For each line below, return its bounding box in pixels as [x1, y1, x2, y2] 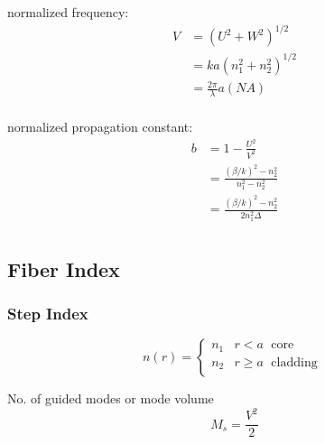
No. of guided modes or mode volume [7, 389, 214, 408]
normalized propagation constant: [7, 117, 193, 136]
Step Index [7, 301, 88, 324]
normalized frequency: [7, 3, 129, 21]
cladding [271, 356, 318, 369]
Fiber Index [7, 254, 120, 282]
